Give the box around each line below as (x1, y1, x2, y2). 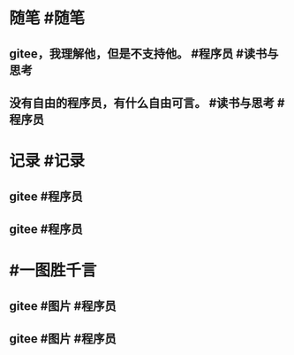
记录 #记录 (9, 151, 86, 171)
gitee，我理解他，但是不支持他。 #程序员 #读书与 (9, 46, 279, 61)
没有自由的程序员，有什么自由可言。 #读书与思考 (9, 95, 275, 111)
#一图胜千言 (9, 260, 97, 281)
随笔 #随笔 (9, 8, 86, 28)
